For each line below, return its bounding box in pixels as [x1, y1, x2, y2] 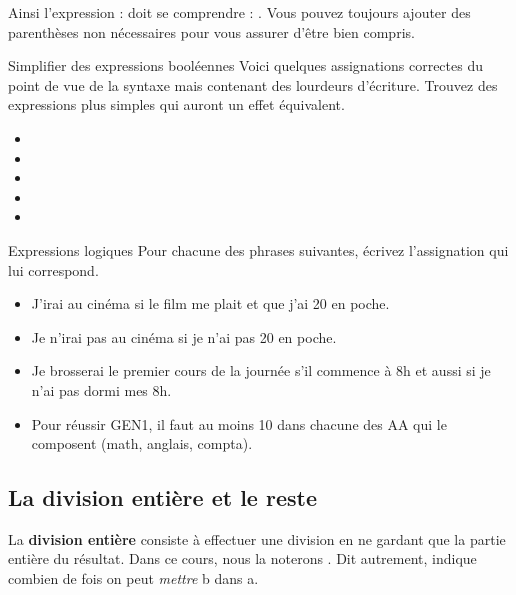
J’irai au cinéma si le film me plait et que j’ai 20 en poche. [31, 293, 390, 314]
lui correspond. [8, 259, 99, 280]
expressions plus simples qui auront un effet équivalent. [8, 94, 345, 115]
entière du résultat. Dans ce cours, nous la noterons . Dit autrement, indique [8, 548, 477, 569]
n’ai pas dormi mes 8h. [31, 379, 172, 400]
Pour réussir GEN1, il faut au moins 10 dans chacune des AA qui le [31, 413, 447, 434]
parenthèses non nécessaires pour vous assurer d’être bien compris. [8, 21, 415, 42]
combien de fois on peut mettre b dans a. [8, 568, 259, 589]
